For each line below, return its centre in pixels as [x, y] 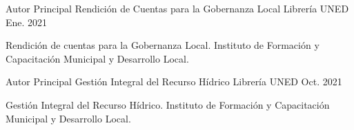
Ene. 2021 [27, 22]
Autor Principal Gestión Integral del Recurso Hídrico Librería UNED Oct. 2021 [174, 82]
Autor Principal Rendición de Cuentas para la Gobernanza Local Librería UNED [177, 8]
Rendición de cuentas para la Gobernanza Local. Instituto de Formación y [163, 45]
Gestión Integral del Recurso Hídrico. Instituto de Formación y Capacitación [168, 104]
